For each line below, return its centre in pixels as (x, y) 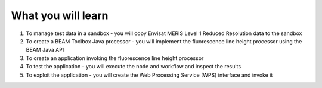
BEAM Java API (45, 50)
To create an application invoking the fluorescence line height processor (115, 58)
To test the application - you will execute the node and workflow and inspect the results (134, 67)
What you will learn (60, 15)
